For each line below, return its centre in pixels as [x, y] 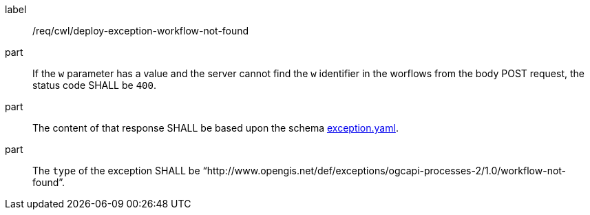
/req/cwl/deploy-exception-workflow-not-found [141, 31]
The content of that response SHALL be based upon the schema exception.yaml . [215, 128]
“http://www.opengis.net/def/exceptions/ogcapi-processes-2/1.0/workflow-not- [384, 171]
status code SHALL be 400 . [94, 85]
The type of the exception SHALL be [116, 171]
